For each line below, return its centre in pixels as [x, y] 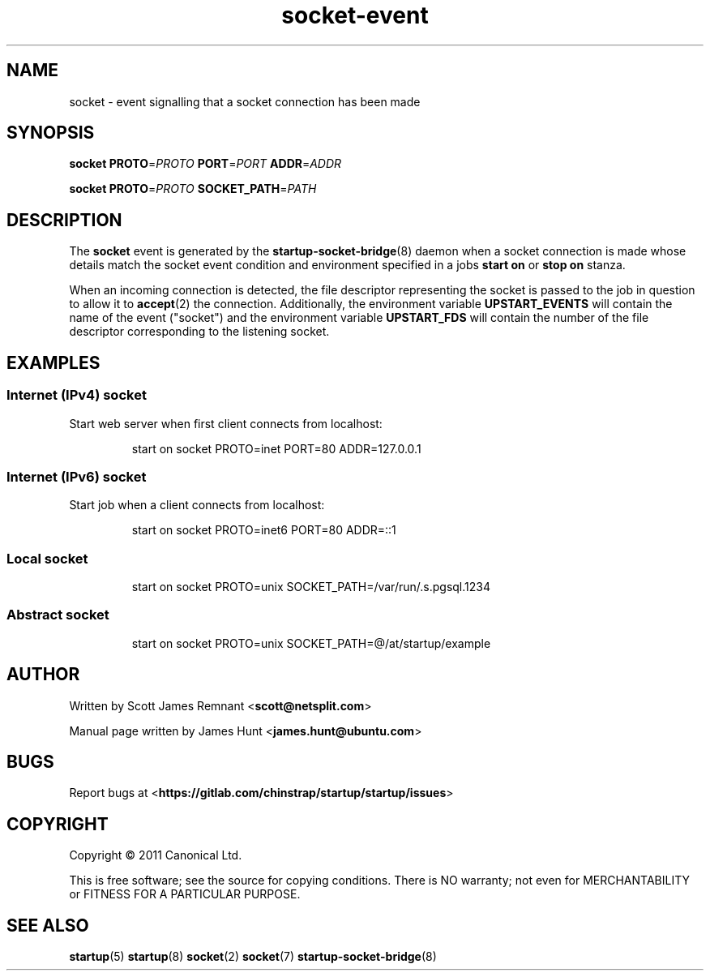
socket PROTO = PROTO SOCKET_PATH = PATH [193, 189]
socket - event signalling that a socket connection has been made [245, 101]
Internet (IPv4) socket [77, 395]
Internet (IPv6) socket [77, 476]
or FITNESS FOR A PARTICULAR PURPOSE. [185, 894]
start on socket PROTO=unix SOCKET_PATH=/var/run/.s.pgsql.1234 [311, 587]
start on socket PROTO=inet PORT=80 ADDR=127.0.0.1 [276, 448]
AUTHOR [43, 675]
